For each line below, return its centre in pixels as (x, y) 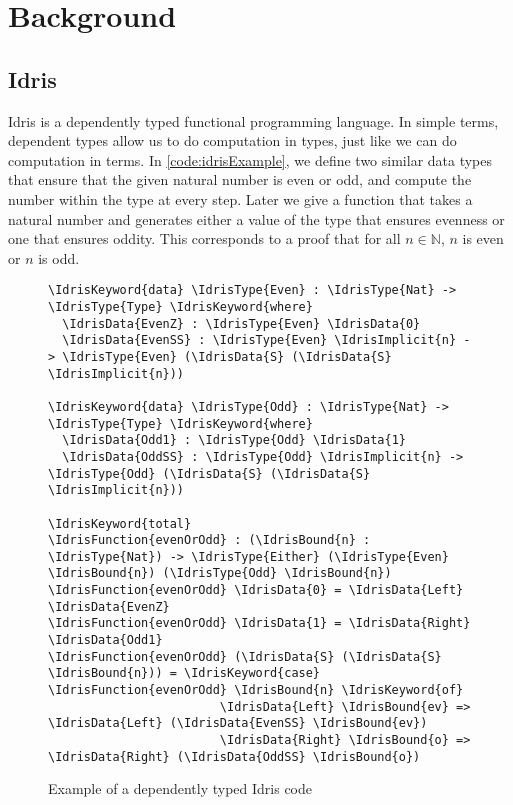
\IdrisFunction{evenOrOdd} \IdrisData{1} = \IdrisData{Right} (259, 623)
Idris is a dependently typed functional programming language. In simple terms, (253, 120)
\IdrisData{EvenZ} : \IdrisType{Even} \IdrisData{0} (241, 323)
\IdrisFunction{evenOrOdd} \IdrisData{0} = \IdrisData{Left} (256, 590)
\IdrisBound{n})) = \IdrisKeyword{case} (184, 673)
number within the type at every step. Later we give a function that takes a (240, 198)
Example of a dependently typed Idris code (180, 788)
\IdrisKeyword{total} (120, 523)
